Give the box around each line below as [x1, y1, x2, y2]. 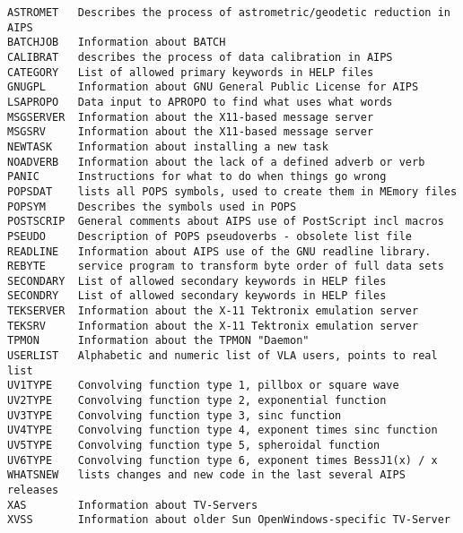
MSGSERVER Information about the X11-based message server [7, 110, 374, 124]
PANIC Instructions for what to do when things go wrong [7, 170, 387, 184]
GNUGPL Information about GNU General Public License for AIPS [7, 81, 419, 94]
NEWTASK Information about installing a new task [7, 140, 328, 153]
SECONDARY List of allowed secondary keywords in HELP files [7, 274, 387, 288]
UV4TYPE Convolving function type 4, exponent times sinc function [7, 424, 438, 437]
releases [7, 484, 59, 496]
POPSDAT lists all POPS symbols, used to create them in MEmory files [7, 185, 458, 198]
